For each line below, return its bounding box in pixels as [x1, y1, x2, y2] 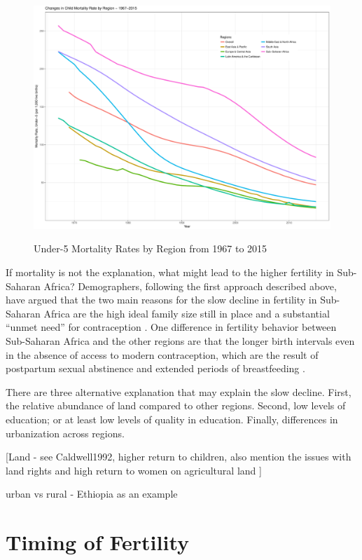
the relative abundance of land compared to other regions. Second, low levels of [6, 398, 346, 413]
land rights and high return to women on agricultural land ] [6, 463, 262, 477]
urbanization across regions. [6, 425, 125, 440]
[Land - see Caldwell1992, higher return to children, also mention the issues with [6, 449, 351, 464]
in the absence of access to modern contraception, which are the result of [6, 347, 319, 362]
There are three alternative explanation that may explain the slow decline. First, [6, 384, 351, 399]
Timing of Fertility [6, 528, 189, 556]
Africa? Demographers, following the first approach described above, [43, 278, 337, 293]
